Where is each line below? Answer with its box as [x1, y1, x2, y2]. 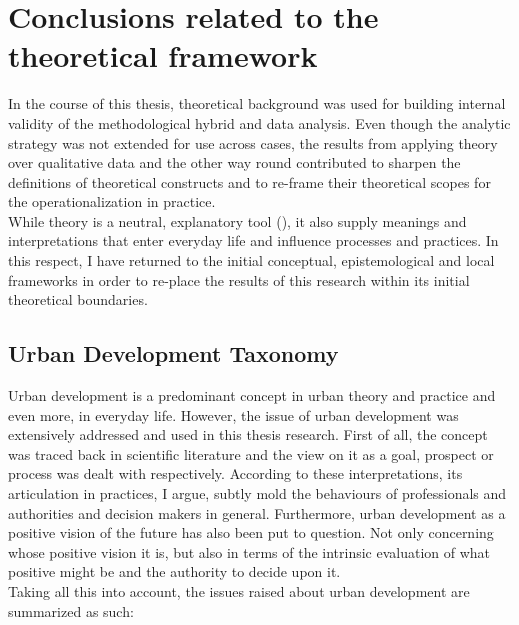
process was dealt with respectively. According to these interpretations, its [8, 463, 463, 484]
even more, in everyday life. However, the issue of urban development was [8, 404, 459, 425]
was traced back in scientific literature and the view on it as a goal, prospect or [8, 443, 494, 464]
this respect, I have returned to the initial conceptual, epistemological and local [8, 250, 495, 271]
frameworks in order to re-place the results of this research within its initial [8, 269, 470, 290]
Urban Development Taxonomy [8, 338, 339, 369]
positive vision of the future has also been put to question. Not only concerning [8, 522, 494, 543]
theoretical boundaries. [8, 289, 148, 310]
